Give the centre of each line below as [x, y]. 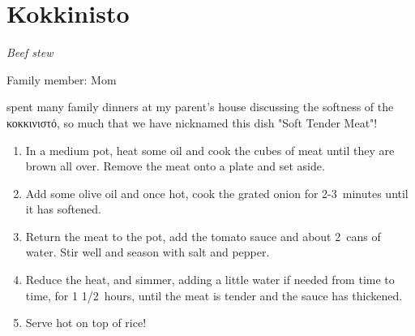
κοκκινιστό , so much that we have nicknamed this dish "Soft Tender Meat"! [192, 122]
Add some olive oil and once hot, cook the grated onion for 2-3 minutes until [217, 193]
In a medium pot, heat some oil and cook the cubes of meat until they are [210, 150]
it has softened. [63, 209]
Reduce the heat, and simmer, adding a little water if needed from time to [210, 280]
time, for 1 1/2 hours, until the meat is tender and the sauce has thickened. [214, 295]
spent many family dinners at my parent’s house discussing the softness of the [200, 107]
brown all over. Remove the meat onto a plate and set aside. [175, 166]
